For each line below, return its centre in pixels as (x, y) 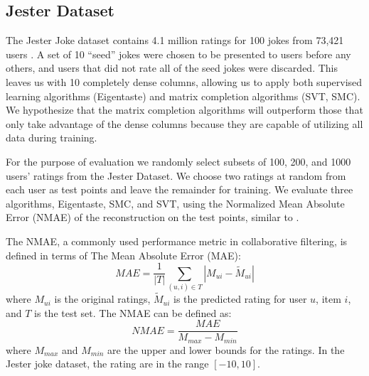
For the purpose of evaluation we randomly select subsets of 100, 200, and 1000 (178, 161)
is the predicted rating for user (240, 299)
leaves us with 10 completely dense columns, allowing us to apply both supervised (184, 81)
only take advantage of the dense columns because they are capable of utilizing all (184, 123)
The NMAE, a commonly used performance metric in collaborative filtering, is (177, 241)
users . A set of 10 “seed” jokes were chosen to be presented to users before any (178, 54)
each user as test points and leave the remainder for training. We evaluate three (180, 189)
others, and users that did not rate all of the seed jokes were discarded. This (172, 68)
